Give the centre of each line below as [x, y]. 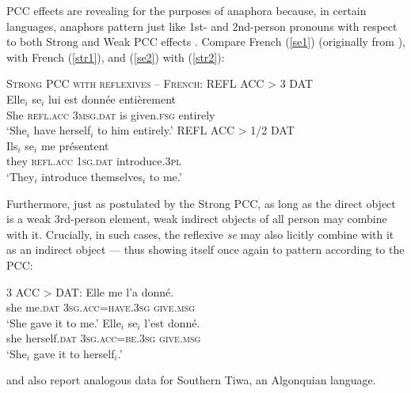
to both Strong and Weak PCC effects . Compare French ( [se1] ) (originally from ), [206, 42]
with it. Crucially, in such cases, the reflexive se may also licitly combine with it [200, 234]
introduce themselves [92, 176]
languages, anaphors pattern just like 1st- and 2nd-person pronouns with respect [202, 26]
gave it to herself [74, 353]
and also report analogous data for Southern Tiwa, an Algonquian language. [191, 380]
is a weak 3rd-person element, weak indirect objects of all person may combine [197, 219]
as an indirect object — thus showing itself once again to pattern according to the [205, 249]
